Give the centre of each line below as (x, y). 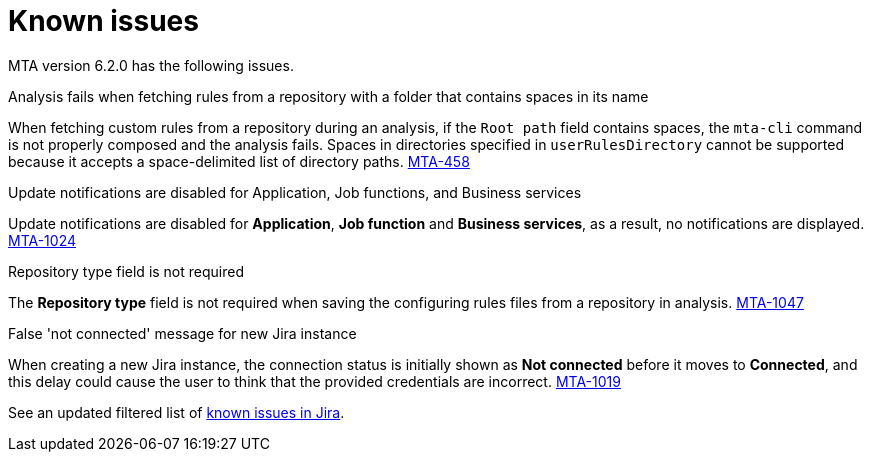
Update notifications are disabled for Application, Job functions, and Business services (295, 192)
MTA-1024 (42, 240)
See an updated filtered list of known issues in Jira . (176, 412)
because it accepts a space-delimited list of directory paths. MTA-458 (239, 161)
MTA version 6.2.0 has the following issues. (151, 65)
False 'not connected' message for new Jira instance (182, 333)
